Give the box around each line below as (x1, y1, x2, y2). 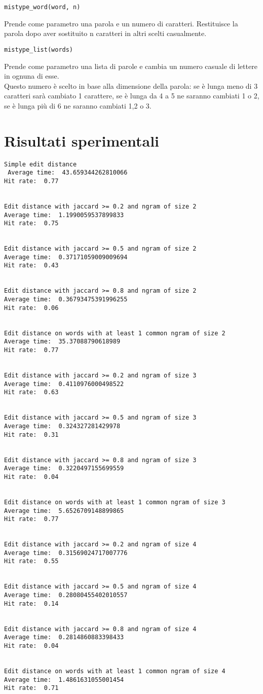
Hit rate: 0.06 (4, 304, 59, 311)
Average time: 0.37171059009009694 (4, 253, 128, 261)
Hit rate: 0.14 (4, 600, 59, 607)
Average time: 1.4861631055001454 (4, 676, 124, 683)
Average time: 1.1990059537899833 (4, 211, 124, 219)
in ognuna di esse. (4, 71, 59, 81)
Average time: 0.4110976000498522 (4, 380, 124, 388)
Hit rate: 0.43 (4, 262, 59, 269)
